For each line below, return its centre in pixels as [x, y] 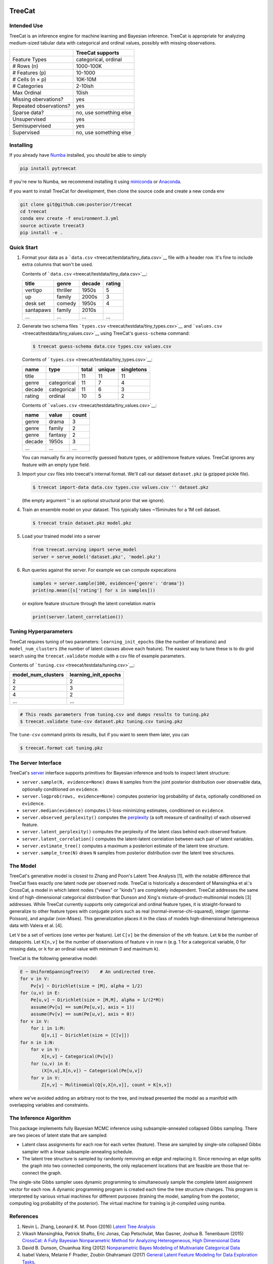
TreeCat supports [98, 53]
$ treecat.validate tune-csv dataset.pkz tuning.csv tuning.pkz [101, 721]
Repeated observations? [41, 106]
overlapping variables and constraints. [49, 1105]
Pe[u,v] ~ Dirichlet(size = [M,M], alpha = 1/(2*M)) [97, 1000]
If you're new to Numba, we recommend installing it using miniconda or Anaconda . [96, 182]
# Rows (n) [25, 66]
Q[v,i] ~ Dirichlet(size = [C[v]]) [85, 1035]
